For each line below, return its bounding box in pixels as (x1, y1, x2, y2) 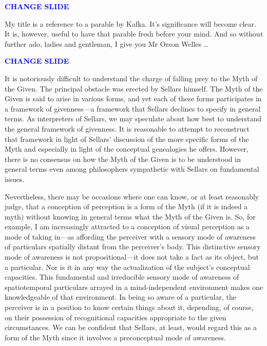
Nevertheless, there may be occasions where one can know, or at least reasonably (5, 191, 259, 202)
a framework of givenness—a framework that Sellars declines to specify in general (5, 103, 261, 114)
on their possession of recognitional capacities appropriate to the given (5, 312, 226, 322)
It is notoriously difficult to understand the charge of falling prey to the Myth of (5, 72, 258, 83)
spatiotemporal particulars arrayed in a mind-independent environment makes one (5, 281, 263, 292)
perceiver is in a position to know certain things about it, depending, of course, (5, 302, 254, 313)
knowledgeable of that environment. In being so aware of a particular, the (5, 292, 236, 302)
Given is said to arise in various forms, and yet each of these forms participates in (5, 93, 262, 104)
